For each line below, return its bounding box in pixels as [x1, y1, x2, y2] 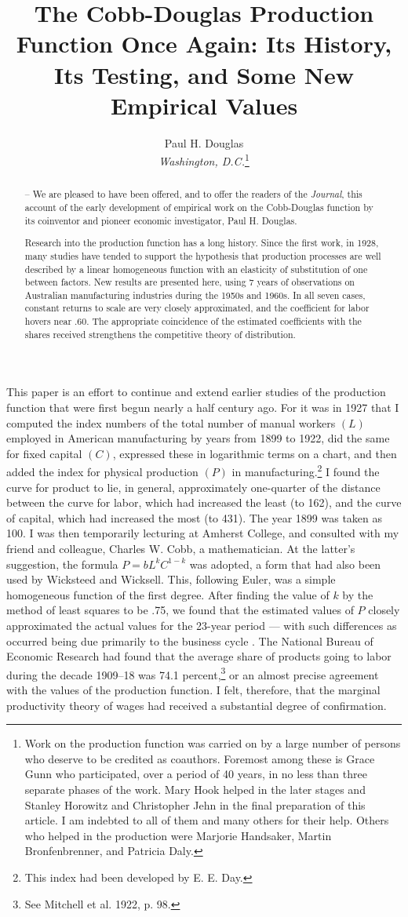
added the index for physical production [6, 464, 199, 480]
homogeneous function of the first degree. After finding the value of [6, 586, 330, 602]
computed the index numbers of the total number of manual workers [6, 414, 336, 431]
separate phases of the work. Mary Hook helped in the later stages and [24, 781, 366, 797]
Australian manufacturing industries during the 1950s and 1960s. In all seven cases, [24, 288, 366, 301]
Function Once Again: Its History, [16, 27, 392, 60]
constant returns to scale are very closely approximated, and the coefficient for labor [24, 301, 370, 315]
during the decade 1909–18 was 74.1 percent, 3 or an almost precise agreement [6, 664, 379, 682]
